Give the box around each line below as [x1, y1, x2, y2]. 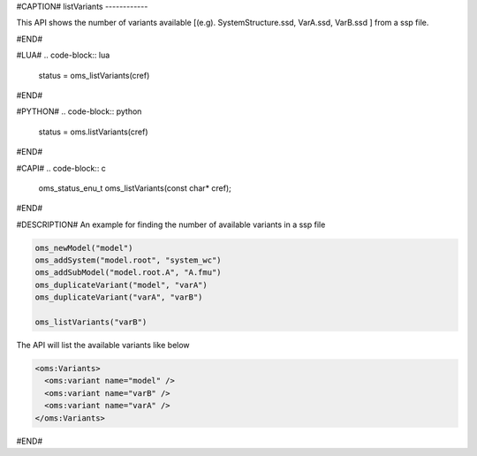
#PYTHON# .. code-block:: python [16, 106, 142, 117]
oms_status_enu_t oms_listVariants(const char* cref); [38, 182, 231, 194]
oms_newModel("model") [34, 243, 133, 253]
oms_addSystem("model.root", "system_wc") [34, 255, 222, 265]
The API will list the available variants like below [16, 340, 190, 350]
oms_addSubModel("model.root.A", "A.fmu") [34, 268, 222, 277]
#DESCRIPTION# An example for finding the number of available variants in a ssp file [16, 219, 326, 230]
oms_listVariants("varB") [34, 317, 148, 327]
